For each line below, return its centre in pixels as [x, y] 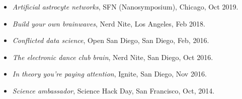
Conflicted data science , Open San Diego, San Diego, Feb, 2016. [111, 40]
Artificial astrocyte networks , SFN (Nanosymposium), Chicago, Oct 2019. [125, 6]
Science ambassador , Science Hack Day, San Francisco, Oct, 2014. [113, 90]
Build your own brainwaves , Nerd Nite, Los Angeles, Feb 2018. [109, 23]
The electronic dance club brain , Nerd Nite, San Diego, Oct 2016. [113, 57]
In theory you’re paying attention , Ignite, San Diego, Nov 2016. [109, 74]
